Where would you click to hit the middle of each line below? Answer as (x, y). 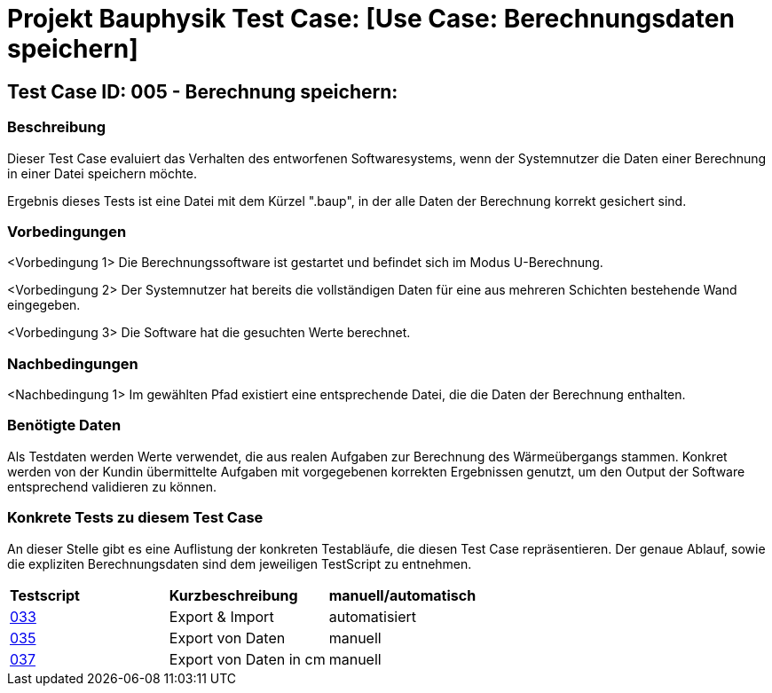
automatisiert (373, 616)
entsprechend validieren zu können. (112, 486)
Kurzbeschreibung (233, 595)
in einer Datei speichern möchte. (102, 173)
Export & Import (221, 616)
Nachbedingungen (73, 363)
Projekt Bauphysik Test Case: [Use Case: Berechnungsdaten (371, 19)
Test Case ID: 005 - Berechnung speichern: (203, 91)
